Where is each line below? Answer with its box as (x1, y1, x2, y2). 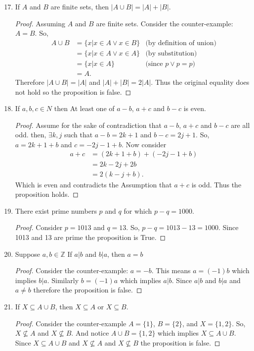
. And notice (71, 328, 109, 338)
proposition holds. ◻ (15, 189, 79, 199)
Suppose (15, 248, 41, 259)
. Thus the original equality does (151, 76, 250, 87)
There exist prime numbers (15, 205, 97, 216)
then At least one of (54, 103, 115, 114)
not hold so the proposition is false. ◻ (15, 86, 131, 97)
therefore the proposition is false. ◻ (33, 285, 142, 295)
